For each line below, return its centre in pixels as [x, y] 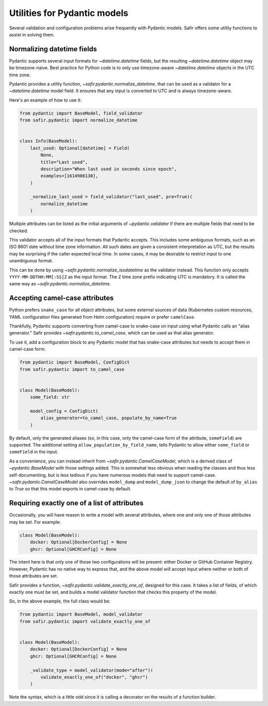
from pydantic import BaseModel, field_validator [81, 113]
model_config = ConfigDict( [64, 411]
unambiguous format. [31, 261]
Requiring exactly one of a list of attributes [76, 503]
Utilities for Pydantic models [69, 13]
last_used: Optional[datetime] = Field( [80, 148]
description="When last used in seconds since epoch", [109, 169]
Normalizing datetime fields [53, 49]
